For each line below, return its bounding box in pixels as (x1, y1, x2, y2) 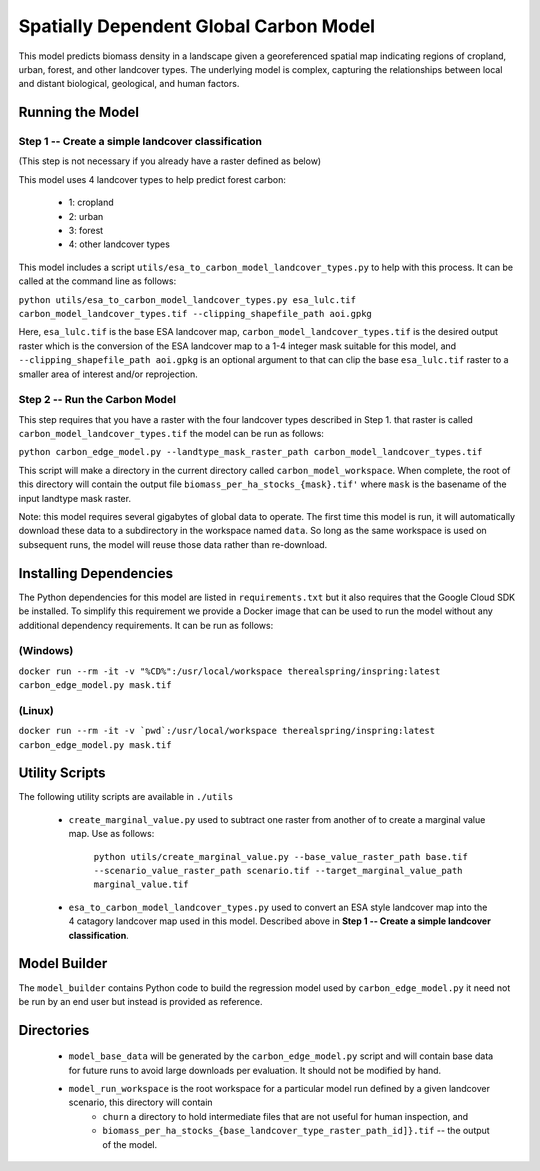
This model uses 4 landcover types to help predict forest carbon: (18, 173, 287, 185)
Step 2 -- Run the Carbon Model (18, 393, 177, 407)
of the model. (102, 1138, 158, 1150)
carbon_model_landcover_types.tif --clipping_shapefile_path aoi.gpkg (18, 308, 372, 319)
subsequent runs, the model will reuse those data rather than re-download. (18, 538, 328, 550)
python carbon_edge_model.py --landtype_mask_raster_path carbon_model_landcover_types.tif (18, 446, 483, 458)
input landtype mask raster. (18, 492, 132, 504)
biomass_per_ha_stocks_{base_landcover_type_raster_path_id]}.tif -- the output (102, 1125, 490, 1137)
